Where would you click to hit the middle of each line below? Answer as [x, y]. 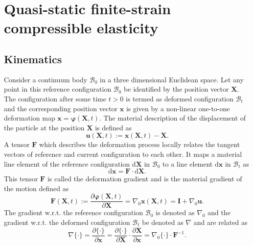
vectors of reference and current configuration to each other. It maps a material [123, 154]
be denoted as [163, 222]
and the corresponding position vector [61, 108]
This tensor [21, 179]
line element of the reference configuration [67, 163]
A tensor [17, 144]
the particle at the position [44, 127]
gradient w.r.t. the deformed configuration [67, 222]
